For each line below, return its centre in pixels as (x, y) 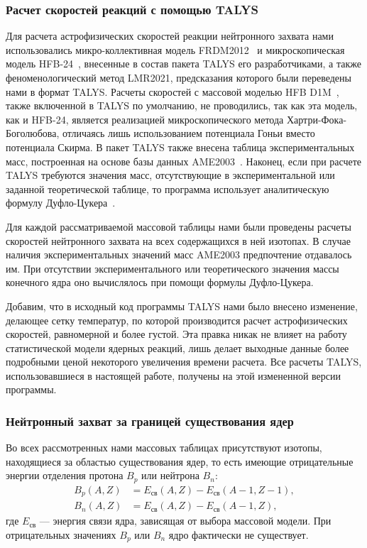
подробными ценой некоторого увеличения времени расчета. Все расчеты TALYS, (184, 362)
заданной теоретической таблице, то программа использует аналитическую (168, 188)
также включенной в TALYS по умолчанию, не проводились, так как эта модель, (182, 105)
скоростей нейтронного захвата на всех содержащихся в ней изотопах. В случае (179, 240)
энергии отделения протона (65, 475)
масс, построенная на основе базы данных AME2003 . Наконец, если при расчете (184, 161)
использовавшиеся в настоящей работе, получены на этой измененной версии (173, 375)
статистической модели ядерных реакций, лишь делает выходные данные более (177, 347)
